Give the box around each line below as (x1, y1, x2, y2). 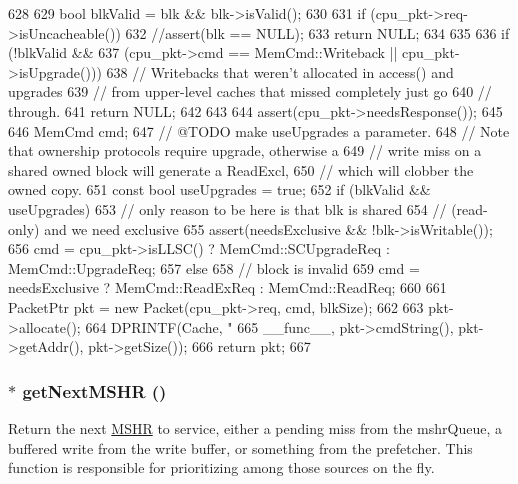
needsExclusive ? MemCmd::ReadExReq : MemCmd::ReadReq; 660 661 (8, 277, 447, 298)
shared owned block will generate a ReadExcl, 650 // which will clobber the (8, 159, 474, 180)
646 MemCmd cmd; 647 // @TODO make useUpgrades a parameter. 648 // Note (8, 120, 510, 141)
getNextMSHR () (22, 378, 167, 403)
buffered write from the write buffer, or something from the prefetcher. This (8, 437, 473, 458)
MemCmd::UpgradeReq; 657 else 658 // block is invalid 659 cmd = (8, 257, 420, 278)
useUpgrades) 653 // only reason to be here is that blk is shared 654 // (8, 198, 447, 219)
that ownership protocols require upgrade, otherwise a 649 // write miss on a (8, 140, 482, 161)
